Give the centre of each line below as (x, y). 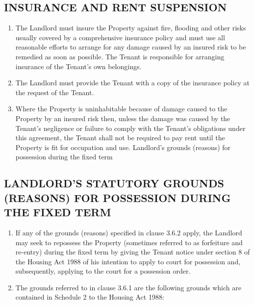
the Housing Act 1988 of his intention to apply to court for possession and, (128, 261)
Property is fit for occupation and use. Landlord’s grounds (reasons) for (123, 147)
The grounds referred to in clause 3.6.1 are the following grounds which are (128, 287)
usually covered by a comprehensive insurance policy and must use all (120, 37)
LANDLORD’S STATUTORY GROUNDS (114, 183)
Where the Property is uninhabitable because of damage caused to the (121, 109)
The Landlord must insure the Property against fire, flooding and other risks (131, 28)
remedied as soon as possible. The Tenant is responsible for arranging (120, 56)
